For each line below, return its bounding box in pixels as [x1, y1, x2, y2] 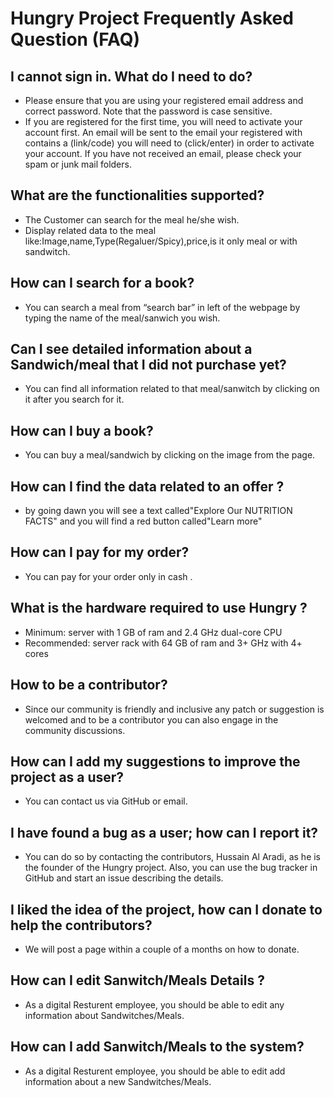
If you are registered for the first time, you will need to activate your [24, 116, 303, 127]
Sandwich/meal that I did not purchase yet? [10, 357, 287, 374]
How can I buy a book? [10, 422, 154, 439]
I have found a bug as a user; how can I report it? [10, 824, 319, 841]
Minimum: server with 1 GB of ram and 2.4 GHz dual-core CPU [24, 626, 283, 638]
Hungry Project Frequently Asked [10, 7, 294, 30]
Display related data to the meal [24, 224, 157, 236]
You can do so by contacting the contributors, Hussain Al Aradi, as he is [24, 851, 322, 863]
